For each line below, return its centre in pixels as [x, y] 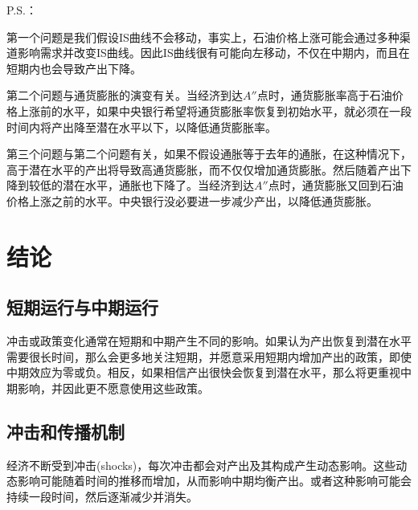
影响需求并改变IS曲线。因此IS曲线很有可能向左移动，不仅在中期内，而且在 [213, 53]
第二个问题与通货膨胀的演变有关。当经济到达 [125, 95]
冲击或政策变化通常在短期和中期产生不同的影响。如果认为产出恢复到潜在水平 [209, 341]
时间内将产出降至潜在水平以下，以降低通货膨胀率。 [141, 126]
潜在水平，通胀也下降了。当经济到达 [158, 185]
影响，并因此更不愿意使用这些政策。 [113, 388]
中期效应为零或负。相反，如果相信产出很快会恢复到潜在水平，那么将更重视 [203, 372]
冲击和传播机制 [66, 431]
